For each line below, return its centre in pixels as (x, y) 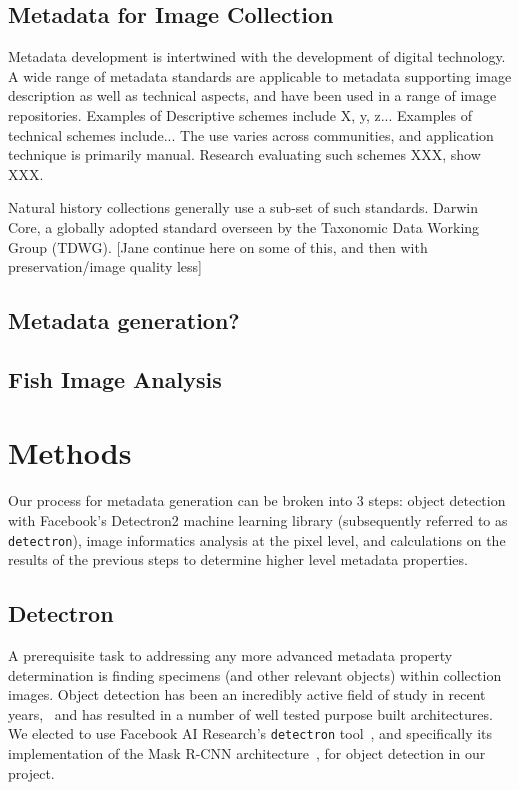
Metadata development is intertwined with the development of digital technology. (257, 56)
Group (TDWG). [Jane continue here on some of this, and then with (218, 246)
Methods (70, 452)
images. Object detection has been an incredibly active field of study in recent (247, 694)
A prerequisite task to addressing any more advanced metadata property (230, 655)
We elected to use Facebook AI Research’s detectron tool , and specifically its (250, 733)
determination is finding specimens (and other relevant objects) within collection (255, 674)
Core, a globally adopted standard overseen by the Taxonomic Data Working (244, 226)
